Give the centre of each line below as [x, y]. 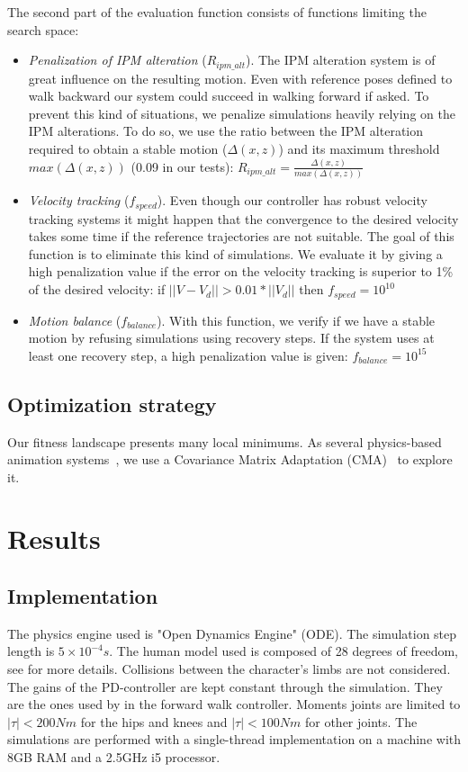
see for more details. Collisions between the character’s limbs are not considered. [229, 669]
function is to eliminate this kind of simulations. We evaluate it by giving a [235, 253]
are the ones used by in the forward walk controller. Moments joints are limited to [234, 704]
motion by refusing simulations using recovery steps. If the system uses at [231, 338]
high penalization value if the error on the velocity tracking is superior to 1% [241, 271]
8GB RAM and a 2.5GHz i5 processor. [114, 757]
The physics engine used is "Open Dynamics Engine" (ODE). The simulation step [232, 633]
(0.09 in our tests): [182, 166]
